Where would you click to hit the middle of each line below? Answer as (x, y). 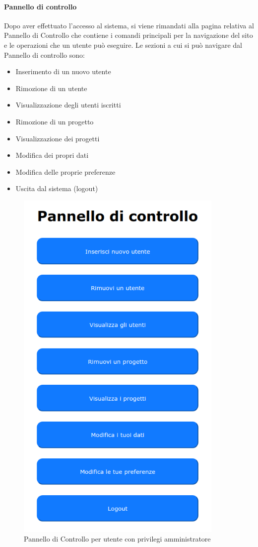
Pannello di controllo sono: (44, 55)
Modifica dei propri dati (52, 155)
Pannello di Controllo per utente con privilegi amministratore (117, 539)
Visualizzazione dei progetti (58, 138)
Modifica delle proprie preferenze (65, 171)
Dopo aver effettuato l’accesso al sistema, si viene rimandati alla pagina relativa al (129, 25)
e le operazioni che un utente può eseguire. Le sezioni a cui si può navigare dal (123, 45)
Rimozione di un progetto (55, 121)
